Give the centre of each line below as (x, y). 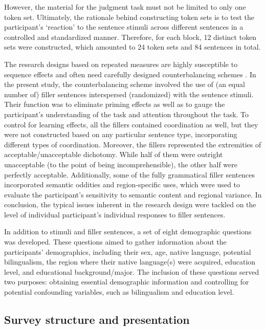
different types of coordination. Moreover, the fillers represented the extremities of (133, 144)
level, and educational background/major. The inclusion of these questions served (132, 271)
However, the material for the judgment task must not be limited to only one (125, 7)
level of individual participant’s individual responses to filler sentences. (115, 214)
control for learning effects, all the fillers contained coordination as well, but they (131, 124)
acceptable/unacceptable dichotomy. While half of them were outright (114, 154)
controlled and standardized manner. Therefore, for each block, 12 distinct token (130, 37)
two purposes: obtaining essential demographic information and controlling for (127, 282)
